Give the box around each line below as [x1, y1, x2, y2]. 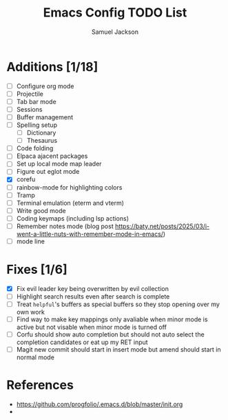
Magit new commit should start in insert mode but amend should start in [16, 346, 221, 354]
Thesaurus [26, 137, 58, 145]
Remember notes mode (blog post [16, 222, 114, 230]
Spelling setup [16, 121, 58, 129]
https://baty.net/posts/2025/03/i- [115, 222, 210, 230]
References [6, 377, 74, 393]
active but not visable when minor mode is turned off [16, 323, 167, 332]
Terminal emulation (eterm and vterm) [16, 199, 125, 207]
